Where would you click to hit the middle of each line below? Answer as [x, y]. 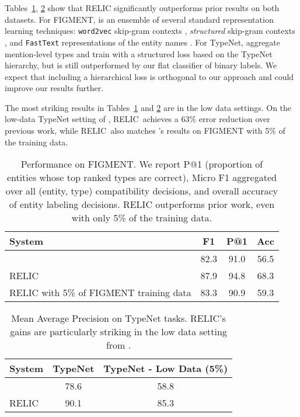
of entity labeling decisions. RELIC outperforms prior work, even [142, 204]
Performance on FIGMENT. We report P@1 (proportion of [142, 164]
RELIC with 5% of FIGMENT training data [100, 293]
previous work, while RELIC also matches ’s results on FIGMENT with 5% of [145, 131]
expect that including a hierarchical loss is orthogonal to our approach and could [149, 76]
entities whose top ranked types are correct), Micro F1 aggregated [142, 178]
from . [118, 345]
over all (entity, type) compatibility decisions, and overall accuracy [142, 191]
